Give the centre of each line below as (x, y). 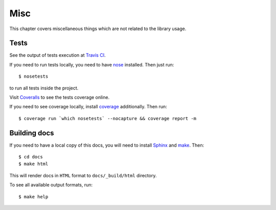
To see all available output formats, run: (51, 185)
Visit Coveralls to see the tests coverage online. (60, 98)
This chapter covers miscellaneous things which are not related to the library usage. (98, 29)
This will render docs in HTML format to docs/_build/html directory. (83, 175)
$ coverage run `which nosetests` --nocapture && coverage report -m (108, 118)
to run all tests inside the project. (44, 88)
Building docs (32, 133)
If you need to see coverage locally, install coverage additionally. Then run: (88, 107)
